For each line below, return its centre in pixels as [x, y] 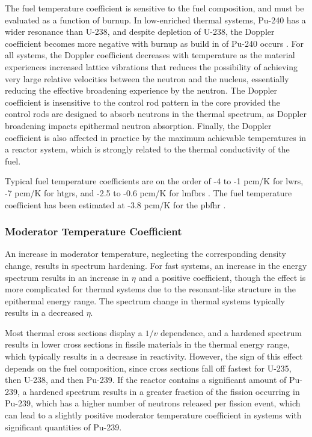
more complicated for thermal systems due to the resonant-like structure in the [150, 289]
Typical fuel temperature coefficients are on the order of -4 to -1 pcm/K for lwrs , [154, 181]
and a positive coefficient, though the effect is [222, 277]
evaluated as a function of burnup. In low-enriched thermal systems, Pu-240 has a [155, 20]
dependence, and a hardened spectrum [231, 332]
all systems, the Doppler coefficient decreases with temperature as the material [150, 55]
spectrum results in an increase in [67, 277]
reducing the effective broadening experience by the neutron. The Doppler [141, 90]
